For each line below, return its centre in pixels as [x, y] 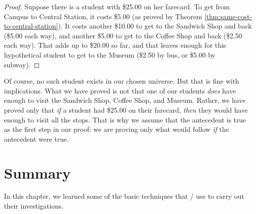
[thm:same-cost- [228, 16]
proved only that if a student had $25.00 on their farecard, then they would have [126, 109]
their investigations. [34, 206]
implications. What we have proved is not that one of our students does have [120, 90]
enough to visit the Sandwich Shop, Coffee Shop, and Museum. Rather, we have [125, 100]
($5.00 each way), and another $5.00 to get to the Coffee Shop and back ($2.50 [123, 35]
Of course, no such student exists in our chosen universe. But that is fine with [122, 81]
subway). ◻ [22, 64]
